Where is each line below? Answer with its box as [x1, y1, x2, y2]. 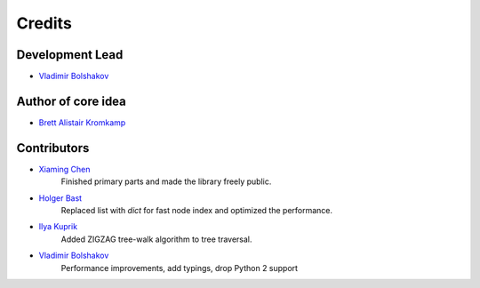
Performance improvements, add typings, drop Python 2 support [60, 262, 298, 273]
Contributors [16, 140, 90, 156]
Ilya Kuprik [38, 221, 78, 232]
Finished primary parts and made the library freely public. [60, 176, 272, 187]
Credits [16, 13, 73, 33]
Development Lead [16, 47, 124, 62]
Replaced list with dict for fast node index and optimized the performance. [60, 205, 333, 216]
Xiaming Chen [38, 164, 91, 174]
